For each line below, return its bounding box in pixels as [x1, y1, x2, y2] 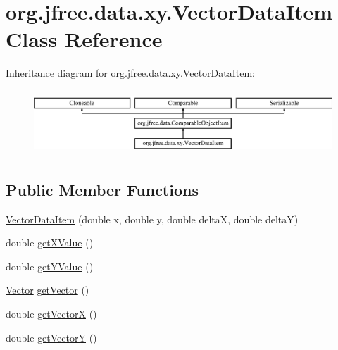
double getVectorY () [6, 330, 97, 344]
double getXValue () [6, 235, 94, 250]
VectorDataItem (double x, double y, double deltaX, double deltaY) [6, 211, 299, 226]
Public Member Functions [6, 178, 199, 200]
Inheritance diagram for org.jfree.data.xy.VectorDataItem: [6, 65, 255, 80]
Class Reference [6, 25, 163, 54]
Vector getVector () [6, 282, 89, 297]
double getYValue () [6, 258, 94, 273]
